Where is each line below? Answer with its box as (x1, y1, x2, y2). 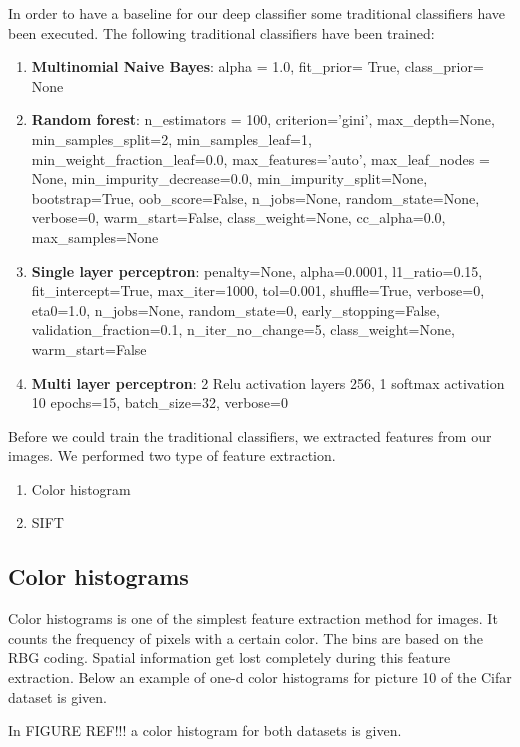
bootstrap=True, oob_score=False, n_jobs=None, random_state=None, (31, 187, 480, 208)
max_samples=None (31, 226, 159, 247)
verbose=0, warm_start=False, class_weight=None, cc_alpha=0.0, (31, 207, 446, 228)
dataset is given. (8, 686, 107, 707)
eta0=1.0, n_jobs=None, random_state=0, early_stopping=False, (31, 299, 440, 320)
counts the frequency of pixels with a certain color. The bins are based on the (8, 627, 483, 648)
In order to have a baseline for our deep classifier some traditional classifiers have (8, 3, 505, 23)
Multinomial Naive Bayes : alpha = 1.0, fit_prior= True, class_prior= (31, 56, 484, 77)
